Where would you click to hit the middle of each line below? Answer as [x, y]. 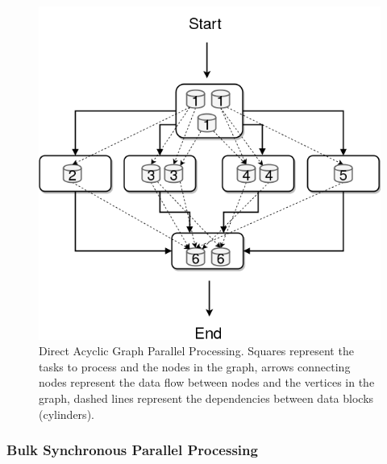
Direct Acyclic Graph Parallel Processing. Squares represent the [196, 351]
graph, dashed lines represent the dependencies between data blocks [206, 398]
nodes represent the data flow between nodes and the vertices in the [207, 382]
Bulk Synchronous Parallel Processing [132, 450]
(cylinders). [67, 414]
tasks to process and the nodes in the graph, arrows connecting [195, 366]
